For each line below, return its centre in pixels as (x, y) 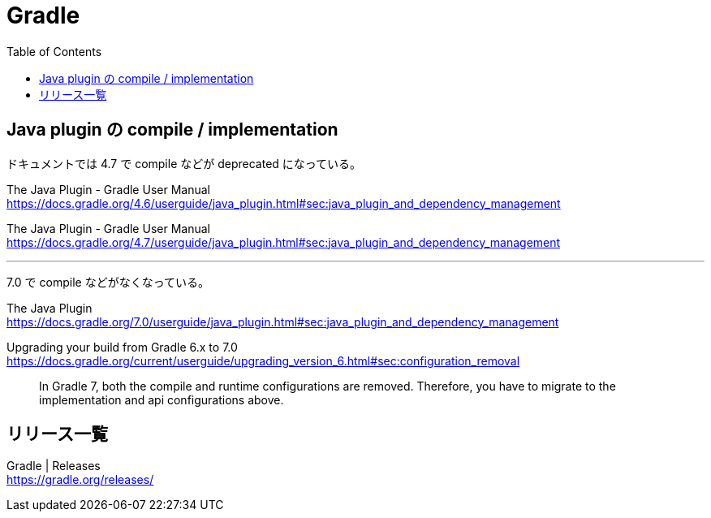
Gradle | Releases (54, 466)
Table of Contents (54, 51)
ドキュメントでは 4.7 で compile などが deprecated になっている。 (184, 163)
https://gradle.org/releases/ (80, 480)
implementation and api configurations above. (162, 399)
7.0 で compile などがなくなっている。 (108, 282)
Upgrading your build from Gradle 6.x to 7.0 (122, 347)
